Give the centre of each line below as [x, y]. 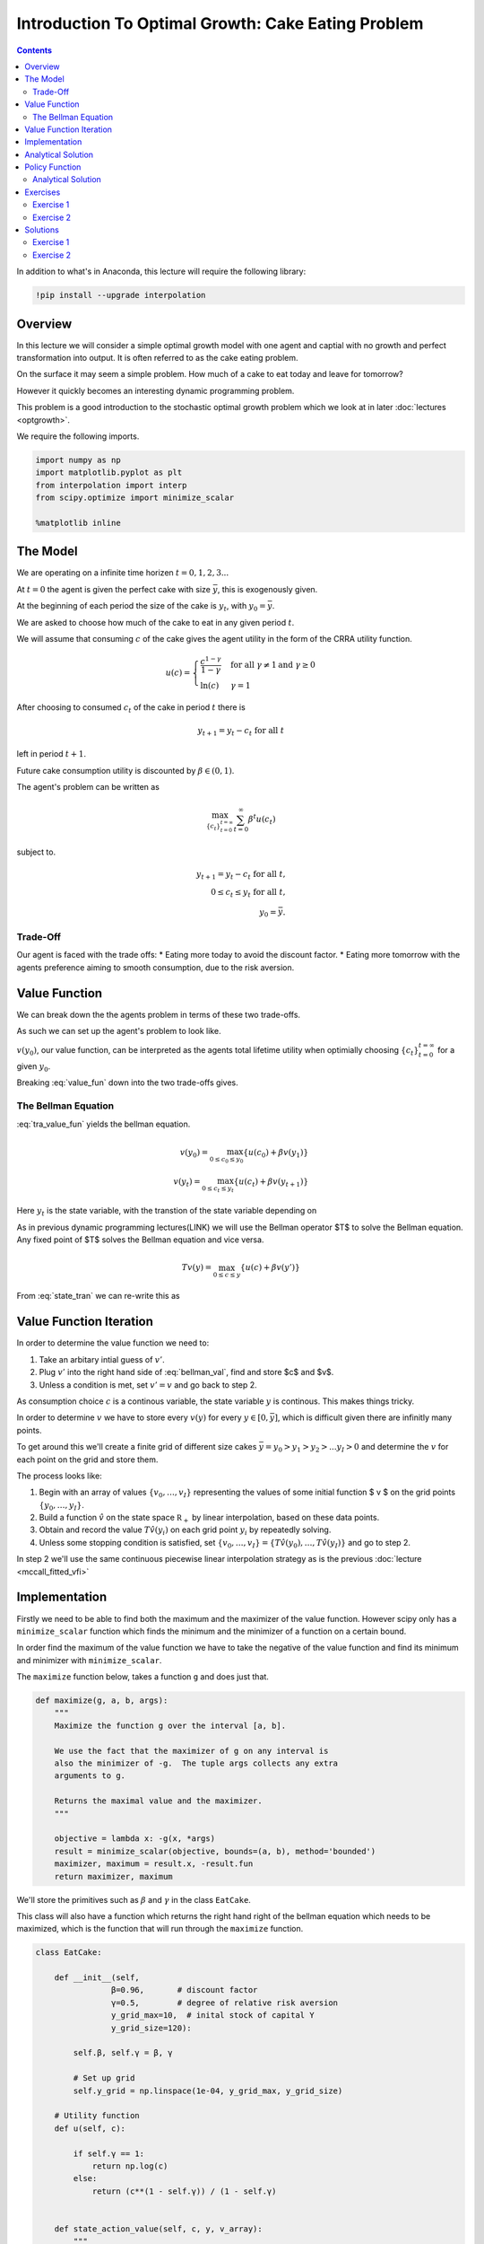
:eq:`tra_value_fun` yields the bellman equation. [104, 1124]
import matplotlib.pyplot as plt [109, 473]
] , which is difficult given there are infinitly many [363, 1417]
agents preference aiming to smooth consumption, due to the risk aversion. [156, 967]
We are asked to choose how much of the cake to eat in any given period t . [156, 622]
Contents [35, 50]
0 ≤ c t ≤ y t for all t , [248, 893]
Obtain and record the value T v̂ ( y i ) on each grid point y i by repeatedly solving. [185, 1531]
